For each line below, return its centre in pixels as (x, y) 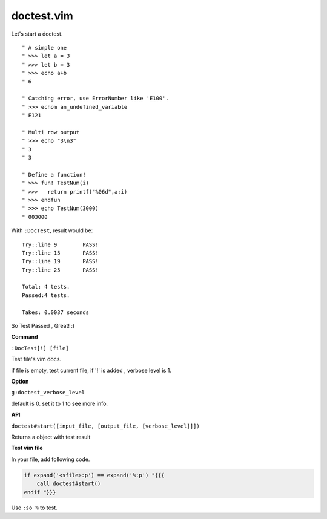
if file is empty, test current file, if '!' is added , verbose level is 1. (91, 370)
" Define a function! (54, 175)
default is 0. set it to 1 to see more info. (60, 403)
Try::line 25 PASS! (61, 270)
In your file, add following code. (51, 459)
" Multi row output (51, 132)
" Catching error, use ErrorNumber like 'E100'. (95, 99)
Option (20, 381)
